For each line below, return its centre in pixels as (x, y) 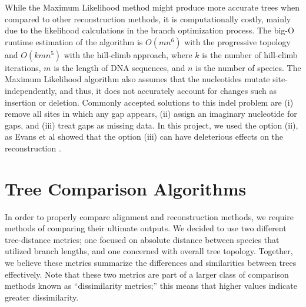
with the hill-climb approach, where (128, 54)
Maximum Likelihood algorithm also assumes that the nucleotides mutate (137, 79)
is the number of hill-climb (250, 54)
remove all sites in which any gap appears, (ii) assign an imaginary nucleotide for (151, 114)
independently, (31, 90)
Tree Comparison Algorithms (126, 188)
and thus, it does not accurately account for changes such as (168, 90)
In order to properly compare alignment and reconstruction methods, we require (149, 216)
